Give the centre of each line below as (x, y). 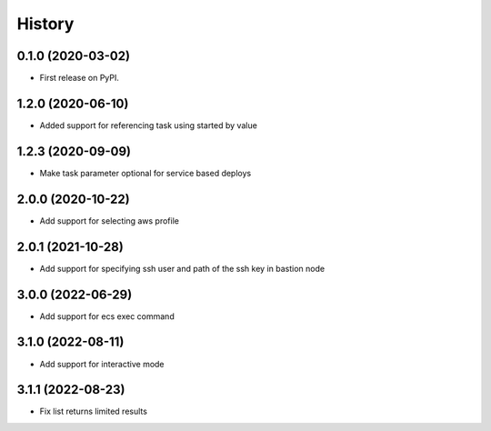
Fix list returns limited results (93, 411)
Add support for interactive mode (102, 364)
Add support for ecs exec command (107, 316)
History (45, 24)
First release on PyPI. (80, 78)
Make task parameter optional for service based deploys (145, 173)
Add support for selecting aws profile (109, 221)
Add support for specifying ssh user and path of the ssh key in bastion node (182, 268)
